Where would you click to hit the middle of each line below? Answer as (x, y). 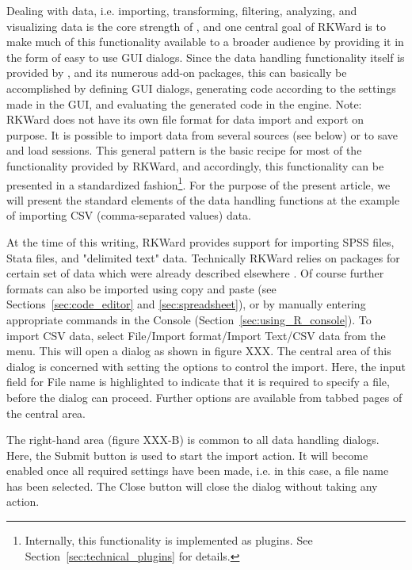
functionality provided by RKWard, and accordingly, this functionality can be (195, 165)
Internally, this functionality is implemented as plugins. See (169, 540)
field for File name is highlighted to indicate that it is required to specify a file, (198, 382)
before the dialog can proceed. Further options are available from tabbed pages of (204, 397)
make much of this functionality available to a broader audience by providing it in (205, 42)
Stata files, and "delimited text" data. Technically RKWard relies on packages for (203, 257)
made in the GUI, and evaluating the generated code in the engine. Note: (184, 103)
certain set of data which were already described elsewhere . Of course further (195, 273)
